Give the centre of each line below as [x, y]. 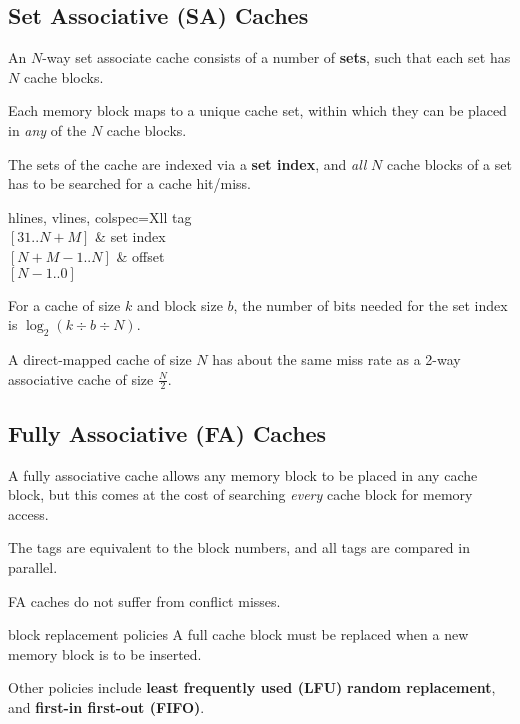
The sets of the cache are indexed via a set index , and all [187, 163]
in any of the [47, 129]
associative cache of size [81, 378]
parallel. [33, 566]
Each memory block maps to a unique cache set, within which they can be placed [257, 110]
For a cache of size [64, 304]
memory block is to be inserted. [105, 653]
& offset [140, 255]
